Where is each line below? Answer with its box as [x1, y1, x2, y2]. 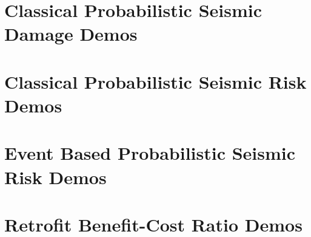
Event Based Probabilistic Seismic [4, 140, 296, 165]
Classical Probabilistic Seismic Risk [4, 69, 307, 94]
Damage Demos [4, 21, 138, 46]
